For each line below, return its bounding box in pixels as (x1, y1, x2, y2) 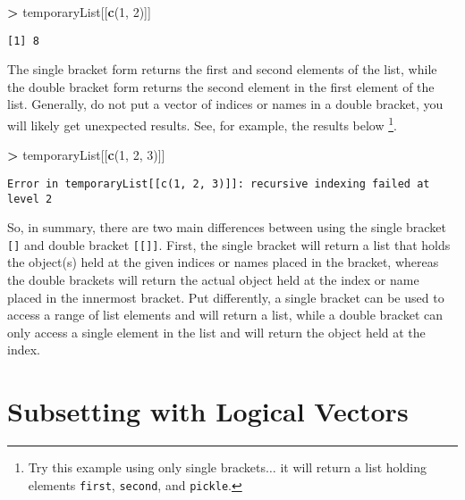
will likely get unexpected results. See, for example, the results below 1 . (7, 113, 397, 134)
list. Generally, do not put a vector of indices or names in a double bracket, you (7, 95, 444, 113)
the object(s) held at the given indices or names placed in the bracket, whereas (7, 253, 439, 271)
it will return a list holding (280, 458, 427, 477)
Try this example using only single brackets (28, 458, 266, 477)
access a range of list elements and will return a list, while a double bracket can (7, 305, 443, 324)
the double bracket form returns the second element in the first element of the (7, 77, 435, 96)
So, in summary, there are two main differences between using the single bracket (7, 218, 446, 237)
